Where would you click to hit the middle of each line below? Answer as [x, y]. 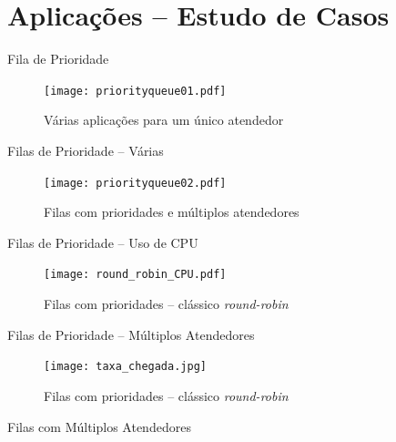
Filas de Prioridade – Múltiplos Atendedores [131, 334]
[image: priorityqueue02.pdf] [135, 183]
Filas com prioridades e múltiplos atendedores [172, 212]
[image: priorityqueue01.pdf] [135, 91]
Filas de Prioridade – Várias [86, 150]
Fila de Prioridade [58, 59]
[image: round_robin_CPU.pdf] [135, 275]
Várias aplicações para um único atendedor [164, 120]
